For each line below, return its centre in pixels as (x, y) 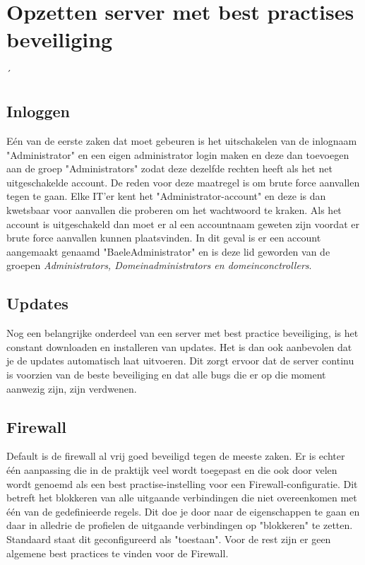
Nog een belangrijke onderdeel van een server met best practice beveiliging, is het (182, 333)
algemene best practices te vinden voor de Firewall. (118, 553)
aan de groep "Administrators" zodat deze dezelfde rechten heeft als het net (169, 168)
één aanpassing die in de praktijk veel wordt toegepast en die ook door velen (172, 470)
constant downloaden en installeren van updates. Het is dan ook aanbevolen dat (179, 346)
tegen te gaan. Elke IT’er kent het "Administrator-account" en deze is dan (166, 196)
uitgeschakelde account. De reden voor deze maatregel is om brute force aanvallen (183, 182)
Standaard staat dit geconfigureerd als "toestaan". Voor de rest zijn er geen (169, 539)
